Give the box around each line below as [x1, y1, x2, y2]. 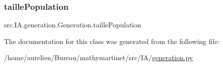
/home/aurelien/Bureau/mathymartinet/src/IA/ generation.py [4, 52, 193, 63]
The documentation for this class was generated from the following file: [4, 36, 220, 46]
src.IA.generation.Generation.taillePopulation [4, 20, 142, 30]
